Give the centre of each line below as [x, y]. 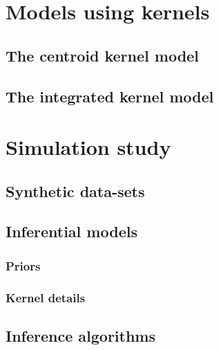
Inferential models [72, 231]
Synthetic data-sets [75, 191]
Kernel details [46, 297]
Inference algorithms [80, 335]
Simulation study [88, 147]
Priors [23, 265]
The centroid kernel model [102, 55]
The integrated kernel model [110, 96]
